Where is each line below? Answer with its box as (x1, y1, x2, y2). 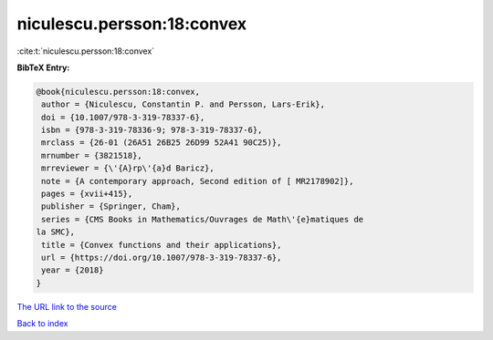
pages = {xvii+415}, (41, 189, 133, 200)
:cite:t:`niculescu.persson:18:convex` (16, 46, 155, 57)
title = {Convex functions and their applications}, (41, 240, 282, 250)
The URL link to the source (16, 301, 118, 312)
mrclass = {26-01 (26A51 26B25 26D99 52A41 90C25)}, (41, 138, 282, 148)
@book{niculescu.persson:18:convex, (36, 87, 201, 97)
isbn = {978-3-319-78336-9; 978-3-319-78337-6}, (41, 125, 263, 136)
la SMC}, (36, 227, 76, 237)
